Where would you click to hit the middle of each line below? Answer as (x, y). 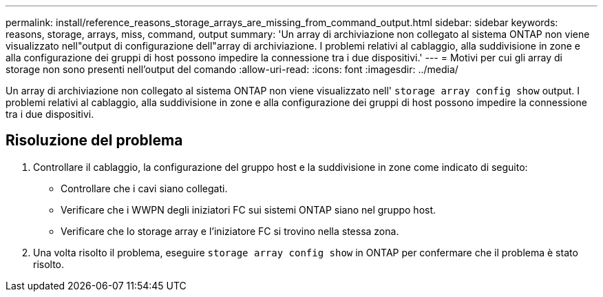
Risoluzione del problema (94, 141)
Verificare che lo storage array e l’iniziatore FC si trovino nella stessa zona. (230, 231)
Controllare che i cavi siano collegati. (144, 188)
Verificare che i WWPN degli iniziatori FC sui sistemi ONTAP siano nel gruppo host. (248, 209)
